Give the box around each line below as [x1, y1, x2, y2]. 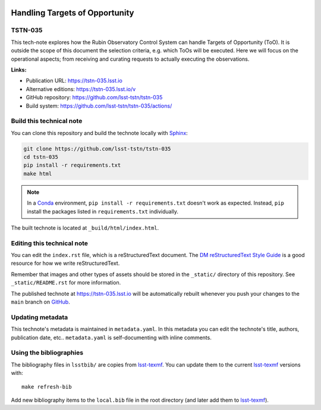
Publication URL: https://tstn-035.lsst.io [26, 77, 123, 84]
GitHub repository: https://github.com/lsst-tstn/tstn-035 [26, 94, 163, 101]
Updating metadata [11, 313, 68, 321]
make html [23, 170, 52, 177]
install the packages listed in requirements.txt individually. [27, 208, 178, 215]
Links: [11, 66, 27, 73]
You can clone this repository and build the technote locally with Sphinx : [11, 129, 188, 136]
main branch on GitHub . [11, 298, 71, 306]
